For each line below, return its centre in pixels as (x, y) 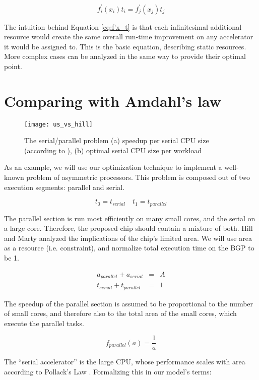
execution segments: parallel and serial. (64, 187)
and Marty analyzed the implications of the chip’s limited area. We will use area (128, 238)
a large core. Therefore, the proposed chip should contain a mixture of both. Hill (128, 228)
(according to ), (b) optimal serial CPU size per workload (113, 150)
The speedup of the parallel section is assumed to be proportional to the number (129, 303)
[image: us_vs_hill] (59, 124)
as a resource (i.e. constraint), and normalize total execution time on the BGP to (129, 248)
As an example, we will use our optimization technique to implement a (113, 167)
